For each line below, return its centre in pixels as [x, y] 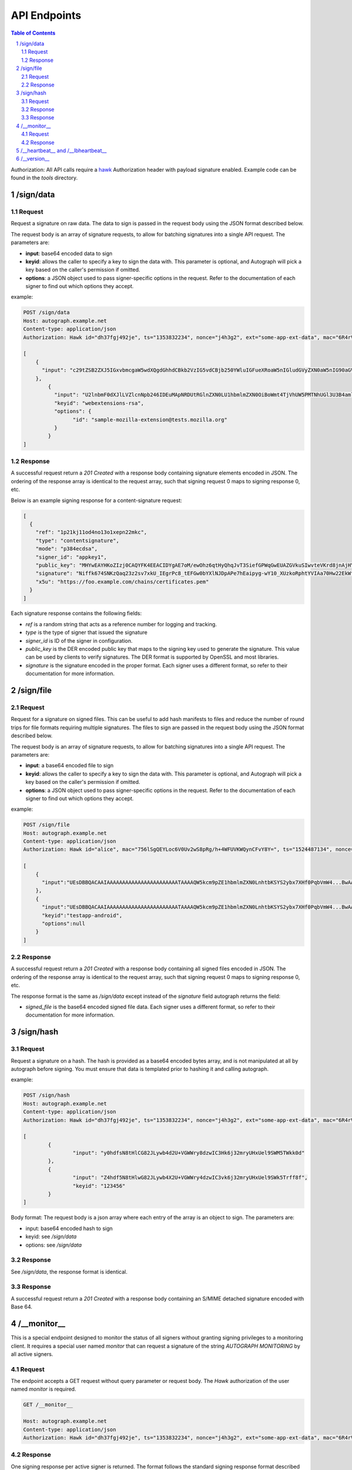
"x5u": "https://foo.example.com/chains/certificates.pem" [122, 582]
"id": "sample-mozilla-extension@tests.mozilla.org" [150, 420]
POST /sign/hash [47, 1095]
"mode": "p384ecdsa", [67, 549]
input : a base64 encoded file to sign [70, 766]
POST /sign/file [47, 825]
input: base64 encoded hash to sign [69, 1228]
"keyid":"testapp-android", [82, 915]
